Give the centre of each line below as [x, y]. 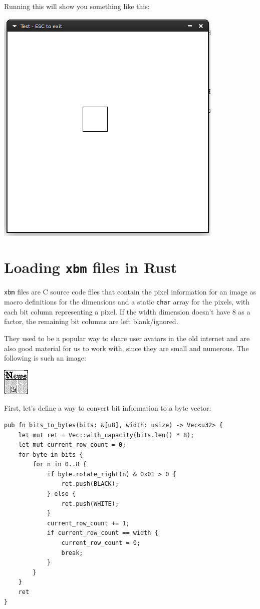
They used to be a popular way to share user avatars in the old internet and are [127, 338]
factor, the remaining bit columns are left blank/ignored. [91, 321]
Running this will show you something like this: [77, 6]
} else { [61, 494]
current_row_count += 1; [88, 523]
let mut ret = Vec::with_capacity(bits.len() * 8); [106, 435]
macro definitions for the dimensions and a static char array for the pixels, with [127, 302]
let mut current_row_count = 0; [72, 445]
